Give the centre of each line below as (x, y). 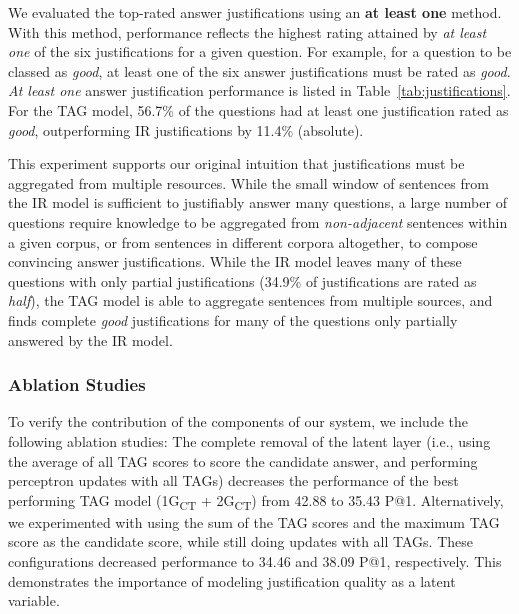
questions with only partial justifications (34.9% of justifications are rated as (242, 280)
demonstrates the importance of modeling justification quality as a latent (232, 580)
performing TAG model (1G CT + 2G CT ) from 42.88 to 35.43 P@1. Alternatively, (256, 501)
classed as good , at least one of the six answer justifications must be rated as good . (259, 70)
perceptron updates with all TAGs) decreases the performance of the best (233, 480)
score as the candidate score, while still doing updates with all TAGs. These (241, 541)
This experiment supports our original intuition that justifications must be (236, 163)
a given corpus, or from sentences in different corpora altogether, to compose (243, 241)
